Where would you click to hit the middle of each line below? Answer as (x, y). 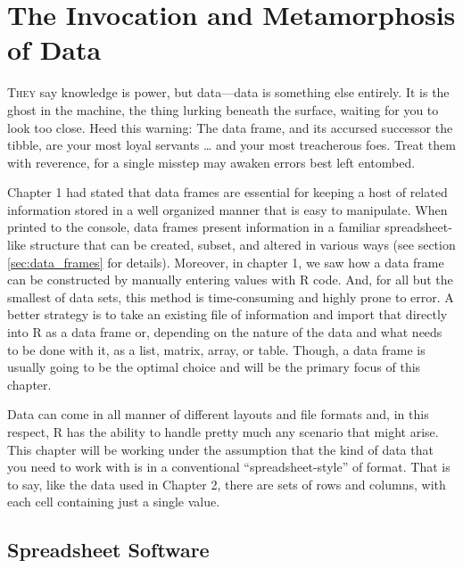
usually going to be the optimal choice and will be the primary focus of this (214, 367)
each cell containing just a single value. (114, 502)
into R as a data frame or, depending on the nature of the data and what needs (225, 332)
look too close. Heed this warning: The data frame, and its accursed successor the (230, 127)
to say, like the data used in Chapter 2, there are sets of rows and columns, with (227, 484)
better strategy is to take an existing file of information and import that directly (227, 314)
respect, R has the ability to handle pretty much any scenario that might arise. (223, 432)
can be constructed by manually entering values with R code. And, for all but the (230, 280)
